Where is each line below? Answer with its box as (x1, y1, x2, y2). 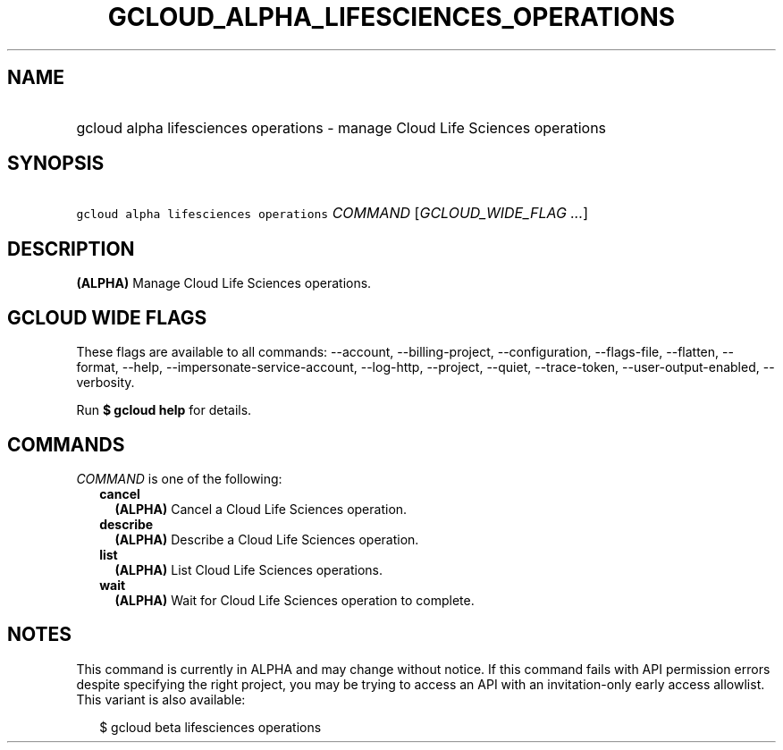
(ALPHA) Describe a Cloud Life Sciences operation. (114, 531, 419, 547)
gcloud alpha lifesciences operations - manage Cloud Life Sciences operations (76, 118, 607, 137)
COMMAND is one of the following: (76, 470, 282, 486)
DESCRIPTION (7, 237, 135, 260)
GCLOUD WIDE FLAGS (7, 306, 207, 329)
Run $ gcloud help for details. (76, 402, 252, 418)
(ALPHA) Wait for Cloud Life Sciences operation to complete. (114, 592, 475, 608)
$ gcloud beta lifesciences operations (99, 719, 322, 735)
